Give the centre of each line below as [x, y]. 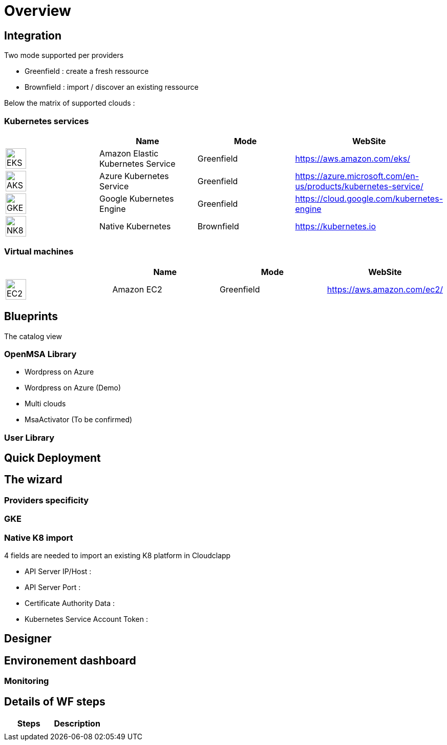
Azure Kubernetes [134, 176]
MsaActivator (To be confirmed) [79, 420]
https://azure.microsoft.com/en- [357, 176]
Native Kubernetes [135, 226]
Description [77, 724]
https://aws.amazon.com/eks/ [353, 158]
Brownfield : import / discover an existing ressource [112, 87]
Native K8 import [39, 537]
